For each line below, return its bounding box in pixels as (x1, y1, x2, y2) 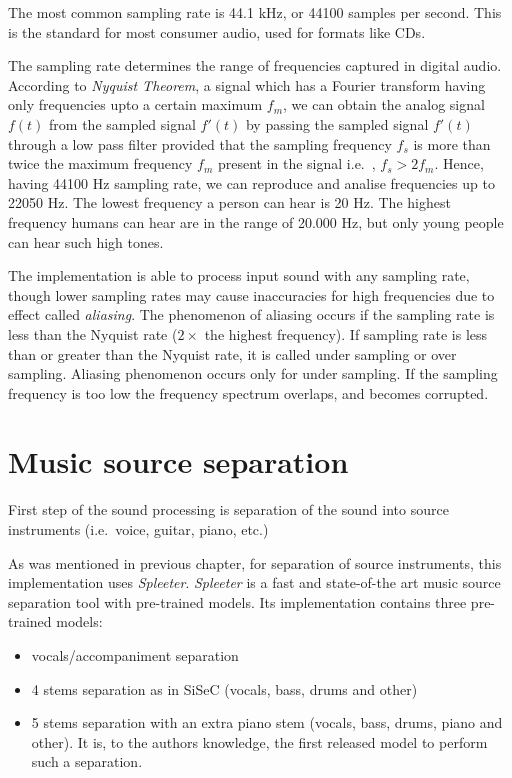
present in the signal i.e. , (217, 153, 376, 174)
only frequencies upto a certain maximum (8, 94, 263, 115)
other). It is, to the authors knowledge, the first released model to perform (31, 731, 488, 752)
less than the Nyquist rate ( (8, 323, 178, 344)
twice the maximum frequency (8, 153, 193, 174)
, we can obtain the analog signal (283, 94, 485, 115)
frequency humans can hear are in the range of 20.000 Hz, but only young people (8, 211, 504, 232)
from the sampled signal (49, 113, 196, 134)
